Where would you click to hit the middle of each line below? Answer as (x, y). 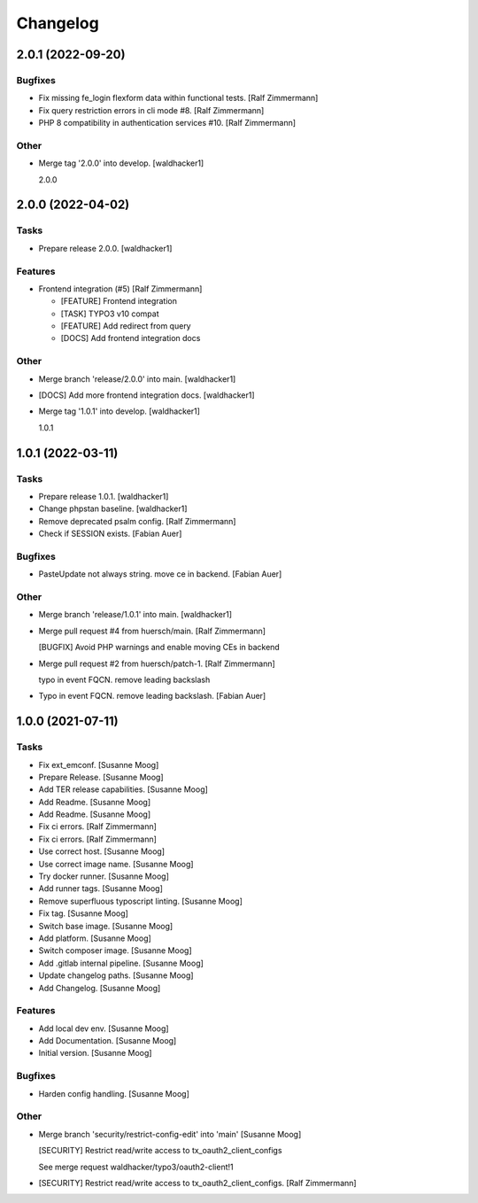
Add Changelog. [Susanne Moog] (100, 988)
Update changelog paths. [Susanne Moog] (116, 975)
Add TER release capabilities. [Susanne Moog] (123, 789)
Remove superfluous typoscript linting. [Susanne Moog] (140, 901)
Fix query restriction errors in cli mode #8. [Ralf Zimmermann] (151, 110)
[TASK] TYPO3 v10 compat (110, 314)
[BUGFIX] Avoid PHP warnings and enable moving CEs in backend (159, 648)
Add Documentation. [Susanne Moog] (108, 1041)
